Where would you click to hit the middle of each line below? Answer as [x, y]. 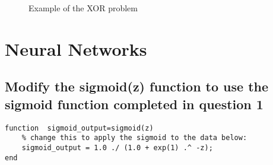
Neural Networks [76, 48]
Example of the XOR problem [83, 8]
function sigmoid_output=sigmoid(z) [79, 128]
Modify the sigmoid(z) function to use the [137, 86]
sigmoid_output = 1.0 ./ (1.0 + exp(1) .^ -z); [117, 147]
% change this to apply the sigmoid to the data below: [134, 138]
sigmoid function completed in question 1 [134, 104]
